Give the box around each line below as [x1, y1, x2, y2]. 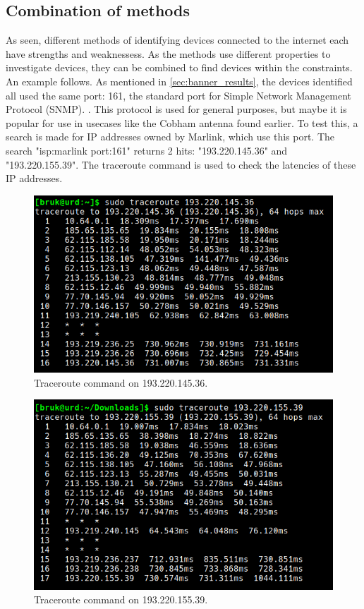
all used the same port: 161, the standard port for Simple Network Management [6, 88, 352, 102]
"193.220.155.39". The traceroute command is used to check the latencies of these [6, 157, 356, 171]
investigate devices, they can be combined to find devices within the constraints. [6, 60, 353, 75]
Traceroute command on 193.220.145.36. [34, 375, 208, 390]
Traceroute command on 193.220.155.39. [34, 592, 208, 607]
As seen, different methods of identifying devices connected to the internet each [6, 32, 349, 47]
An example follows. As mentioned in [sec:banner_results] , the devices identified [6, 73, 353, 88]
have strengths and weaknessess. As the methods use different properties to [6, 46, 331, 61]
